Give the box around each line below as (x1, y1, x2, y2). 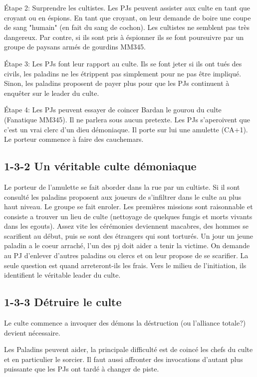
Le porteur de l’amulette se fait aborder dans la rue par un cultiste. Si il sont (4, 181, 240, 192)
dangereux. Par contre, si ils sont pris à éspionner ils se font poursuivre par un (4, 31, 244, 42)
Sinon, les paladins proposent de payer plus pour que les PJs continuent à (4, 78, 230, 88)
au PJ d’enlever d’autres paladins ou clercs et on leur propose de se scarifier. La (4, 250, 249, 261)
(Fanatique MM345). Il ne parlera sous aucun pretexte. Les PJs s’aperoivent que (4, 114, 250, 124)
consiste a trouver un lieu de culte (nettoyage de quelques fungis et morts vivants (4, 211, 253, 221)
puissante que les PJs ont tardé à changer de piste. (4, 364, 159, 374)
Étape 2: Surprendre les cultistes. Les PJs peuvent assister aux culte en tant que (4, 2, 251, 12)
